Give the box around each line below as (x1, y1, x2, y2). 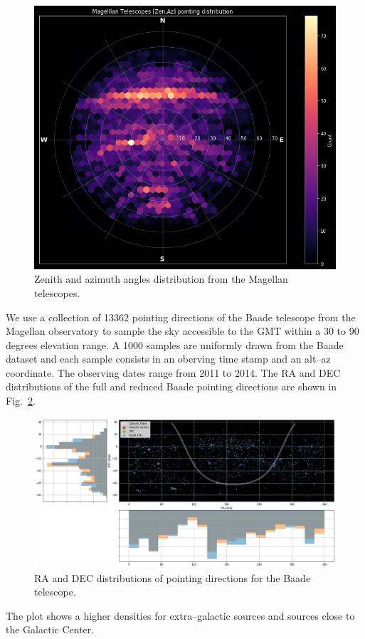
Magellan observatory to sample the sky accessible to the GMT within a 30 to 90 (6, 323, 359, 338)
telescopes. (34, 285, 80, 300)
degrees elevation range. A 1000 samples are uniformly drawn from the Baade (6, 337, 344, 352)
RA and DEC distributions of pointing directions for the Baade (34, 570, 311, 585)
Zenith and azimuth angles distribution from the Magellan (34, 271, 288, 286)
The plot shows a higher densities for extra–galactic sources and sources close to (6, 608, 355, 623)
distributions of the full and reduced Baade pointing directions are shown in (6, 379, 337, 394)
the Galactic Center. (6, 622, 95, 637)
